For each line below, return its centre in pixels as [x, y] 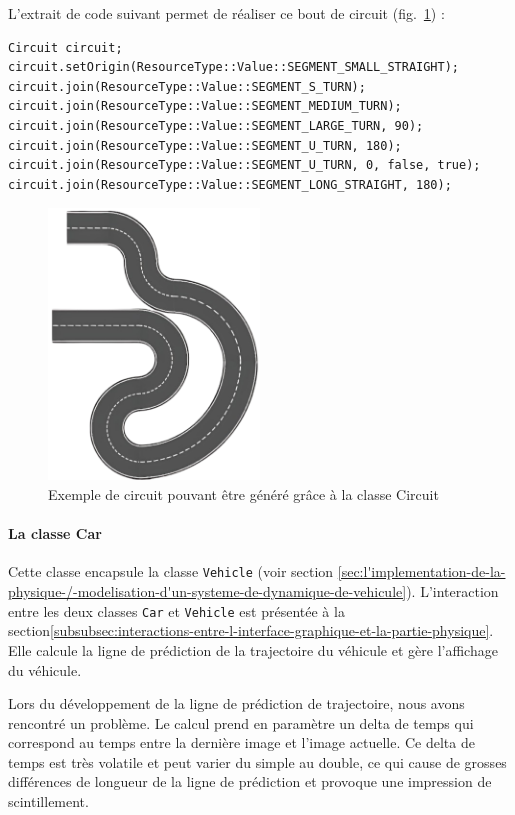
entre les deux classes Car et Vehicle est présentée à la [176, 610]
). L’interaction [452, 591]
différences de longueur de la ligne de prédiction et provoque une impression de [250, 781]
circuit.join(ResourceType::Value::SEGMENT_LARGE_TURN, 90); [216, 125]
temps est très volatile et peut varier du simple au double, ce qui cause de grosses [257, 761]
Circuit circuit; [65, 47]
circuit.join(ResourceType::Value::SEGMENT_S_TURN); [187, 86]
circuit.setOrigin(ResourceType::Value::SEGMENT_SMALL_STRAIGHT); [234, 67]
